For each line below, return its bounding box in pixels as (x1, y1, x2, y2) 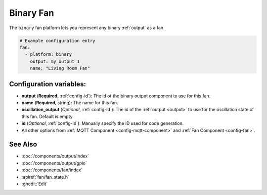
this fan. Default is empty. (21, 114, 74, 119)
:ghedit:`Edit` (21, 181, 48, 187)
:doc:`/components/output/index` (21, 153, 89, 159)
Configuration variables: (9, 79, 87, 88)
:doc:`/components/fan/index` (21, 167, 83, 173)
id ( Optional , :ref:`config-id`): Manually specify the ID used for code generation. (21, 120, 184, 126)
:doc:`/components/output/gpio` (21, 160, 87, 166)
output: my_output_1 (30, 58, 80, 64)
